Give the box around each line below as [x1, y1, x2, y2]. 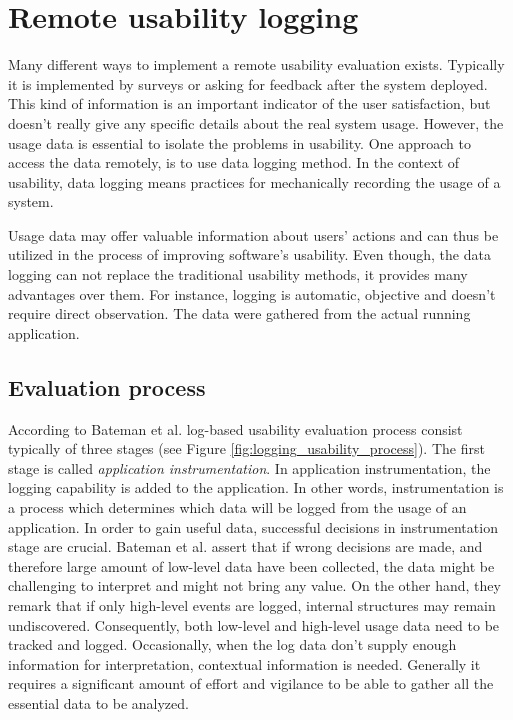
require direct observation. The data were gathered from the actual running [8, 303, 471, 324]
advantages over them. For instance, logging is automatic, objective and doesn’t [8, 283, 496, 304]
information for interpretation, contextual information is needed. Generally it [8, 653, 481, 674]
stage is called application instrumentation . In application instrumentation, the [8, 457, 491, 478]
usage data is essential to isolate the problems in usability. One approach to [8, 132, 471, 153]
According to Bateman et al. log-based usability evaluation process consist [8, 418, 463, 439]
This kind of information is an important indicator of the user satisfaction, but [8, 93, 491, 114]
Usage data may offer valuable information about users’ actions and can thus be [8, 224, 499, 245]
